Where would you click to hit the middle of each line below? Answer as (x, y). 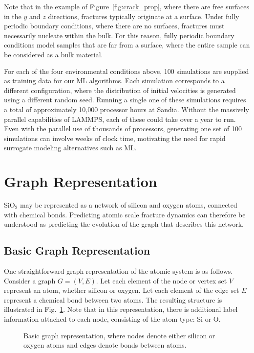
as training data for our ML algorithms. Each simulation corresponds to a (114, 81)
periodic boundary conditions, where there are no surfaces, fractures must (114, 26)
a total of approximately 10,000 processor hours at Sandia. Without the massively (127, 109)
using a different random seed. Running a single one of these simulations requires (125, 100)
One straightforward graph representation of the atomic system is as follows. (118, 271)
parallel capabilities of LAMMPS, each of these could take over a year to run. (120, 119)
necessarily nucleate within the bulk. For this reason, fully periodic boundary (119, 35)
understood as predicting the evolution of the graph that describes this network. (124, 224)
